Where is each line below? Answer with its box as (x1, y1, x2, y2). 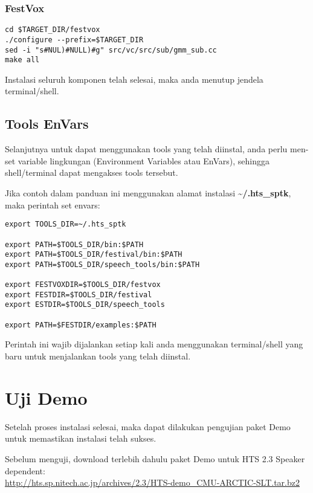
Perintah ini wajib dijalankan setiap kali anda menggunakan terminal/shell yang (5, 338, 303, 350)
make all (5, 56, 40, 65)
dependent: (5, 464, 45, 477)
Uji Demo (5, 385, 88, 410)
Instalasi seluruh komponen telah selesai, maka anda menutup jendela (5, 72, 263, 85)
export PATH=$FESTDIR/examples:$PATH (5, 320, 156, 329)
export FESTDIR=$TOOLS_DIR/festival (5, 290, 152, 299)
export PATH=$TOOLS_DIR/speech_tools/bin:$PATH (5, 260, 200, 269)
